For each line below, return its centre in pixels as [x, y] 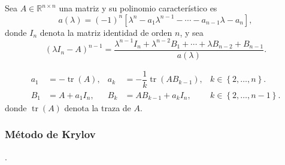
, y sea [192, 32]
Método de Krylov [50, 134]
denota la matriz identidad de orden [106, 32]
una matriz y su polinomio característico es [138, 8]
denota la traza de [98, 107]
